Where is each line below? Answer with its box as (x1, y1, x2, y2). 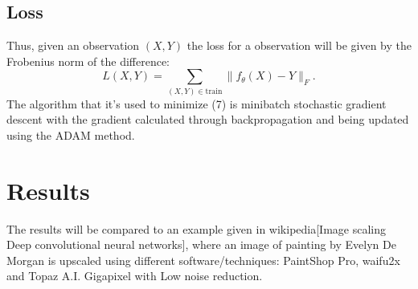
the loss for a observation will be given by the (186, 37, 412, 54)
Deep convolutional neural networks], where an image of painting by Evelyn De (6, 236, 396, 253)
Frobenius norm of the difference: (6, 52, 170, 69)
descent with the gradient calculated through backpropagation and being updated (6, 111, 409, 128)
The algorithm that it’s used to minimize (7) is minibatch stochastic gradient (6, 95, 387, 112)
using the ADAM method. (6, 126, 135, 143)
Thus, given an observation (6, 37, 140, 54)
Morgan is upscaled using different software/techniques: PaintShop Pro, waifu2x (6, 251, 400, 268)
